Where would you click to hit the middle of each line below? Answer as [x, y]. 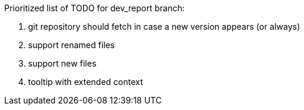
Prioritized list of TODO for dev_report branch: [95, 8]
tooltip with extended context [86, 82]
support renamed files [71, 45]
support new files [62, 63]
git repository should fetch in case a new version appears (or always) [164, 26]
